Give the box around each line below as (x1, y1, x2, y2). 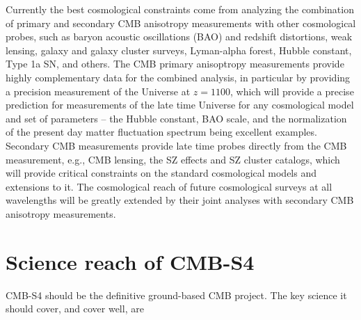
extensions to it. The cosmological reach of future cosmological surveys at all (6, 179, 332, 193)
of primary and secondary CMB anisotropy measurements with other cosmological (6, 15, 356, 30)
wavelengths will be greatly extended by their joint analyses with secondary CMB (6, 193, 354, 207)
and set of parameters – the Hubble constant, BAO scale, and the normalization (6, 111, 347, 125)
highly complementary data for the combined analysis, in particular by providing (6, 70, 351, 84)
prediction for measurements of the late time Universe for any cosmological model (6, 97, 354, 112)
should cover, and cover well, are (6, 301, 144, 316)
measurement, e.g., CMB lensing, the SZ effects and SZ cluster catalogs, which (6, 152, 340, 166)
